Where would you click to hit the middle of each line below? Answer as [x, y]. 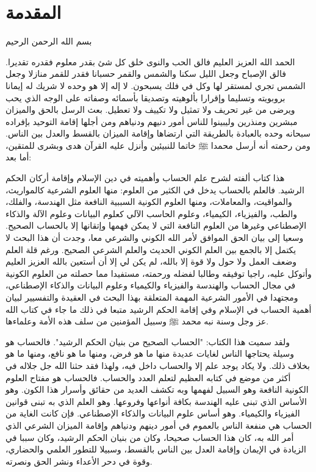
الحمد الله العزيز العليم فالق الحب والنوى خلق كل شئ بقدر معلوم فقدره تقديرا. [150, 61]
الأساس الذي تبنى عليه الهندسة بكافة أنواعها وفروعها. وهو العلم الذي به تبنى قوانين [156, 401]
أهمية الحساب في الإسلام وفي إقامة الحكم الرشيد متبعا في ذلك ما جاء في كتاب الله [159, 309]
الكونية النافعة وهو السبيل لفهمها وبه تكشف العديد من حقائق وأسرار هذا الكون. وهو [157, 389]
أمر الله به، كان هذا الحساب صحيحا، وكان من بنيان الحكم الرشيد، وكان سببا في [150, 437]
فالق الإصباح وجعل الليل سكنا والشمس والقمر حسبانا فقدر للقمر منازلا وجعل [146, 73]
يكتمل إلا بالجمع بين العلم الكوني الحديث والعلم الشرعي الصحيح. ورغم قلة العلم [151, 249]
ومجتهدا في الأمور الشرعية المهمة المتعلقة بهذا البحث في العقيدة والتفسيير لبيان [152, 297]
